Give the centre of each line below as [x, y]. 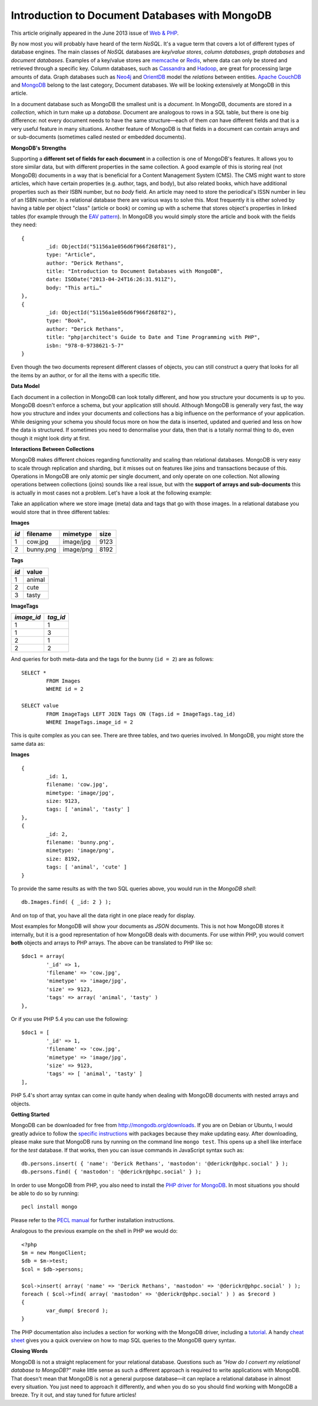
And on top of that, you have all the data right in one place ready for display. [103, 915]
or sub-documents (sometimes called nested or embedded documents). [98, 137]
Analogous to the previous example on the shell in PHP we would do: [94, 1231]
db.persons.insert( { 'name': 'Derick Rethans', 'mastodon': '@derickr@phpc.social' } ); [155, 1163]
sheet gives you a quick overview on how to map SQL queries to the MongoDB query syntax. [124, 1340]
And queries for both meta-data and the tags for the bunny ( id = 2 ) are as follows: [112, 659]
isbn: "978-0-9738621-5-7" [85, 345]
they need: [24, 225]
